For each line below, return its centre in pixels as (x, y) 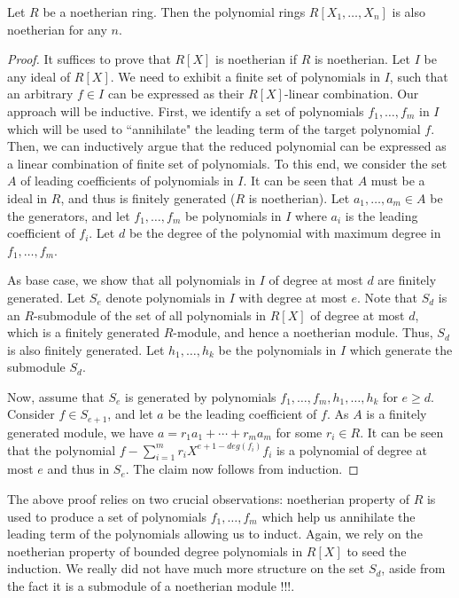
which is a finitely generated (84, 332)
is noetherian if (256, 59)
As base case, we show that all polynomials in (131, 280)
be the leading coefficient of (242, 414)
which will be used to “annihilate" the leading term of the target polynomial (214, 128)
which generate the (401, 349)
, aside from (413, 568)
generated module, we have (81, 432)
